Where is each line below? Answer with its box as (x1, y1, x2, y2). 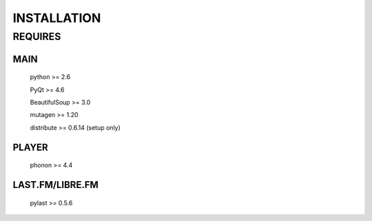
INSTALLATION (12, 10, 101, 25)
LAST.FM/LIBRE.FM (12, 179, 99, 191)
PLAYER (12, 141, 48, 153)
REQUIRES (12, 30, 61, 43)
